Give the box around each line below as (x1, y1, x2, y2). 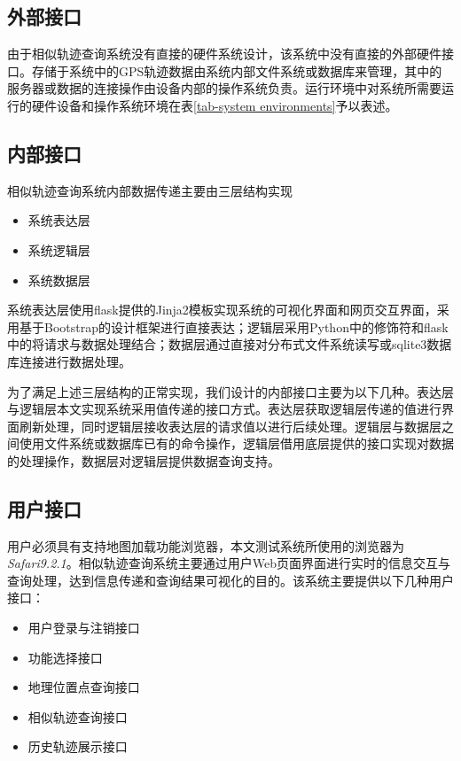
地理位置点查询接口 (27, 678, 140, 696)
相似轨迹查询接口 (27, 707, 128, 726)
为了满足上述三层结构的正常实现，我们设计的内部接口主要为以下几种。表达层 (7, 382, 454, 400)
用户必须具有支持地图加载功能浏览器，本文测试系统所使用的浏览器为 (7, 536, 404, 555)
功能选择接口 (27, 648, 103, 666)
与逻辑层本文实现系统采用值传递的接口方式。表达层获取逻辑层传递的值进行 (7, 400, 441, 418)
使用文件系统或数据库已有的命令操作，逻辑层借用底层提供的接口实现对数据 (19, 434, 454, 453)
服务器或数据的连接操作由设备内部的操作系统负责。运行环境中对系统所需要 (7, 79, 441, 97)
